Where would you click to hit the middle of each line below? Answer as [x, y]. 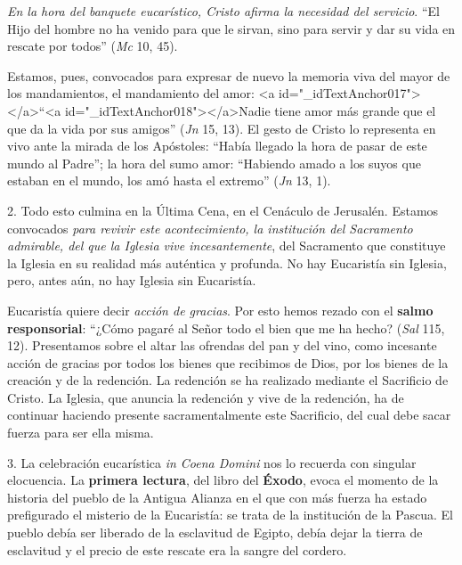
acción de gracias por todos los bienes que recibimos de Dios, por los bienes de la [228, 362]
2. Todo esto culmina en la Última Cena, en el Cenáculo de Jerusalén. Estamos [223, 210]
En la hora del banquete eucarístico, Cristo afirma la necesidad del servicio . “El [223, 11]
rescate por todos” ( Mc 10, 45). [93, 46]
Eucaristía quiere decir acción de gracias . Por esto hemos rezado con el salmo [220, 310]
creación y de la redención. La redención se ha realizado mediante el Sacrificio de [228, 380]
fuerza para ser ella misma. [81, 433]
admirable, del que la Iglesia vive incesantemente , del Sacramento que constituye [227, 246]
